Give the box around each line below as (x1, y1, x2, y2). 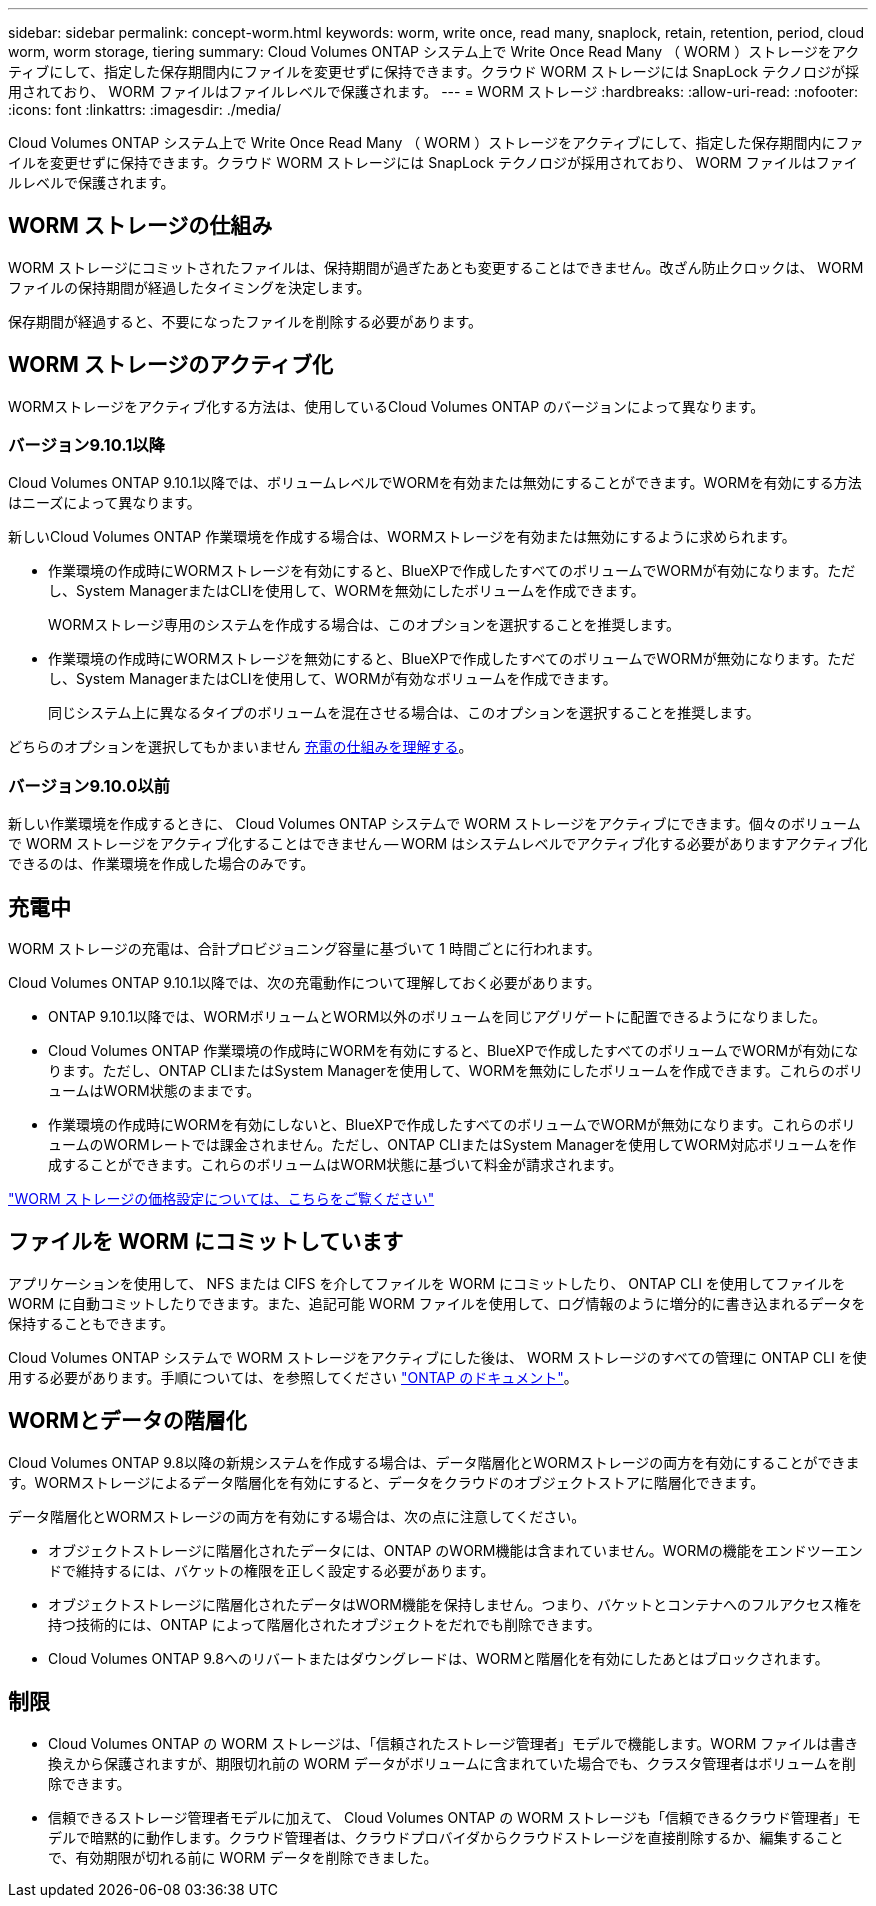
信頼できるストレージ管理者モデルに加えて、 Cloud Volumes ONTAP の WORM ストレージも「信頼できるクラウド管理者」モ (48, 1808, 861, 1826)
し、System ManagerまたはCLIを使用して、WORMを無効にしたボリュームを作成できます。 (48, 582, 645, 600)
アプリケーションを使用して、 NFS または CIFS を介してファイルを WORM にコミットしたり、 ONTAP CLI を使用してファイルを (8, 1274, 846, 1292)
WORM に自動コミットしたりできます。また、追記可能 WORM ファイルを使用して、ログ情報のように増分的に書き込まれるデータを (8, 1294, 866, 1312)
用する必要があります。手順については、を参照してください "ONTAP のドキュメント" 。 (8, 1368, 578, 1386)
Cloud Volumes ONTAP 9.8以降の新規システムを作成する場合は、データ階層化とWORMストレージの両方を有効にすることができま (8, 1453, 860, 1471)
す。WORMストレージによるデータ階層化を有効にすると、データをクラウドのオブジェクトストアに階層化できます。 (8, 1473, 765, 1491)
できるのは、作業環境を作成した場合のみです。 (8, 855, 315, 873)
